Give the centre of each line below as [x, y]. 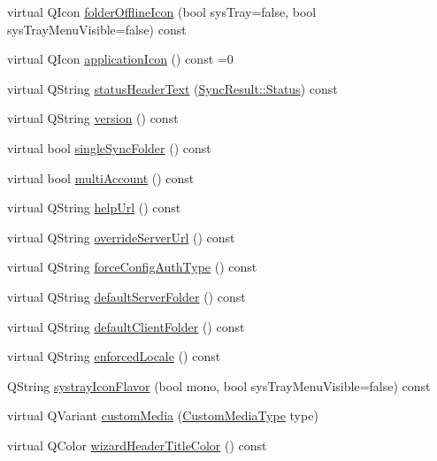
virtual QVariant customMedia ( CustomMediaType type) [163, 415]
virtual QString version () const [93, 118]
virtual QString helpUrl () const [94, 207]
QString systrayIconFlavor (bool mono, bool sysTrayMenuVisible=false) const [219, 385]
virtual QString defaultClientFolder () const [126, 326]
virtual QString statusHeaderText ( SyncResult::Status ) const [172, 88]
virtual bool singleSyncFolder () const [109, 147]
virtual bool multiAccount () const [101, 177]
